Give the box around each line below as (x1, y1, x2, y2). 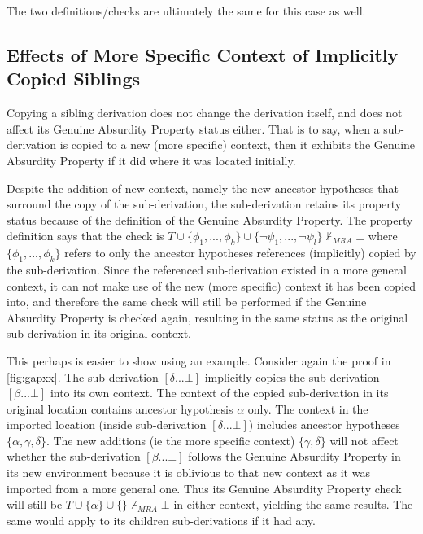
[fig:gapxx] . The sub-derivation (7, 368, 159, 385)
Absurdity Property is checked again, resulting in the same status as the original (7, 309, 408, 326)
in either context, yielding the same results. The (173, 496, 413, 513)
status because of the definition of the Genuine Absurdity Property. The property (7, 211, 413, 228)
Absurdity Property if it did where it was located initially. (7, 151, 296, 169)
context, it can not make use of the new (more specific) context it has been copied (7, 277, 416, 294)
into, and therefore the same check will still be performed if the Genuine (7, 293, 367, 310)
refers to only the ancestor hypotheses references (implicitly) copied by (64, 244, 416, 261)
